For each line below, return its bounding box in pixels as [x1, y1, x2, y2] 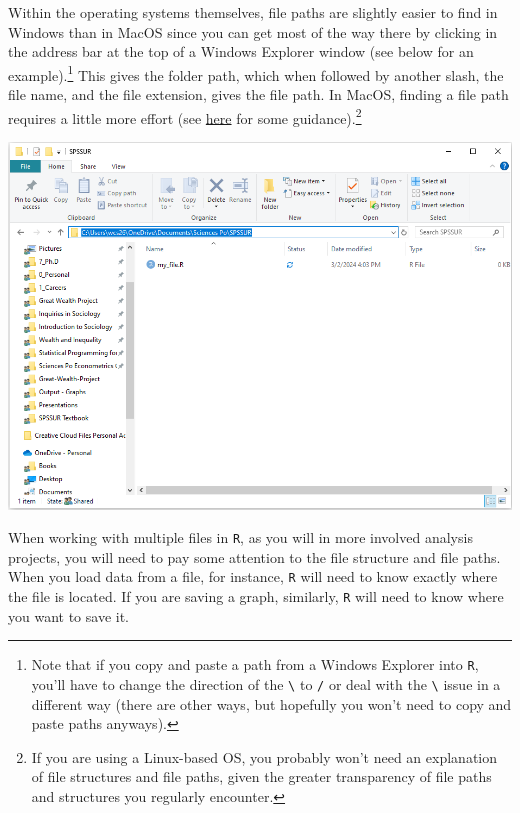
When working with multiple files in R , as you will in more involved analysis [8, 527, 473, 548]
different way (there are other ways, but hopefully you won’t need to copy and [31, 693, 512, 714]
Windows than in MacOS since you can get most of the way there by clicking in [8, 21, 498, 42]
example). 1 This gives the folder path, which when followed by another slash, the [8, 61, 504, 85]
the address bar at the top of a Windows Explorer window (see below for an [8, 41, 474, 62]
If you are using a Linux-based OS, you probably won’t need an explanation [31, 746, 498, 767]
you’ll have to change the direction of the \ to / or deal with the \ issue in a [31, 673, 501, 694]
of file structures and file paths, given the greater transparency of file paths [31, 766, 492, 787]
